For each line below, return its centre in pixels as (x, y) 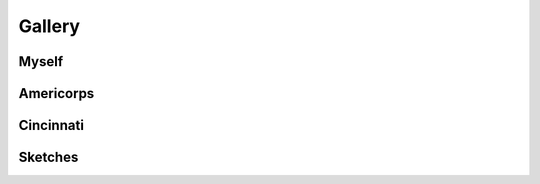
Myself (41, 61)
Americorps (56, 93)
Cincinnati (51, 125)
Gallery (49, 26)
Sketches (48, 157)
